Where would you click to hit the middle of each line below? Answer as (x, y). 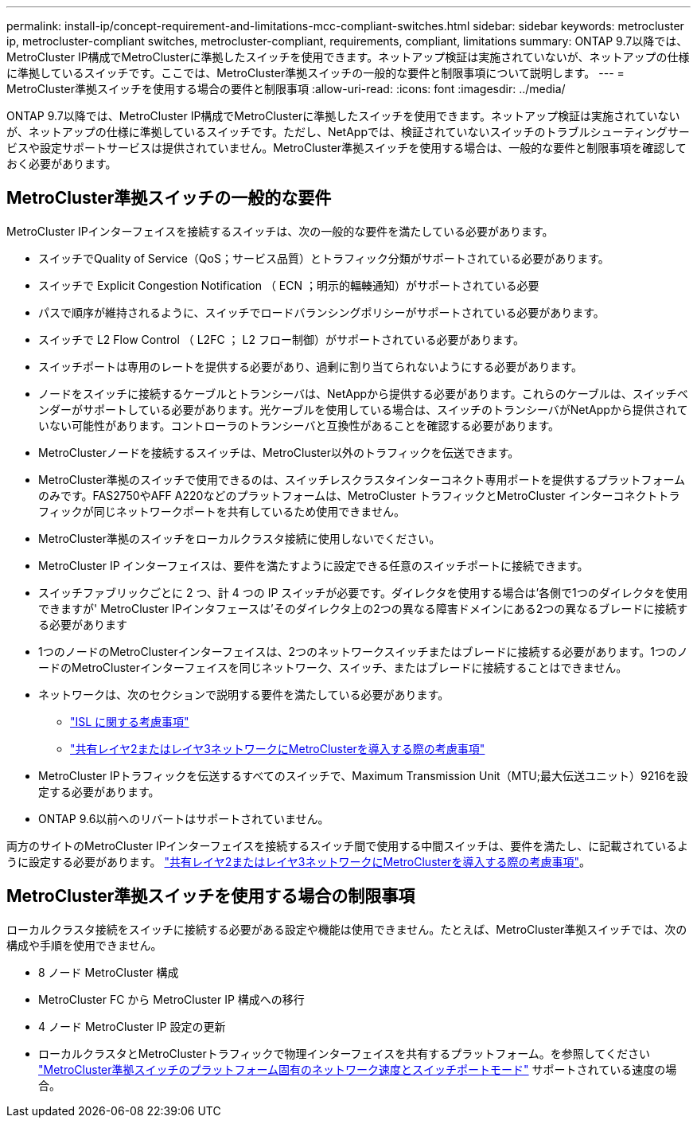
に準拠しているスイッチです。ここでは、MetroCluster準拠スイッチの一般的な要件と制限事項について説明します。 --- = (315, 73)
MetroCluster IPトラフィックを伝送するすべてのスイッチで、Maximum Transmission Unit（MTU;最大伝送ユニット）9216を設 (363, 775)
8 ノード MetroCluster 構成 (109, 972)
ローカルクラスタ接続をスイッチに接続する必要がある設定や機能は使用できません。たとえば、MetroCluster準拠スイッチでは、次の (347, 929)
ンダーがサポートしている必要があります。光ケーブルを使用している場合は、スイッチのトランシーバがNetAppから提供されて (363, 409)
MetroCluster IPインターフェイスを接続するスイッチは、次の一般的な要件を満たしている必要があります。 (280, 231)
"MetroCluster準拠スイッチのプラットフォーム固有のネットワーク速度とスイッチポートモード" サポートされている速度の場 (358, 1069)
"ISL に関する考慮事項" (130, 721)
